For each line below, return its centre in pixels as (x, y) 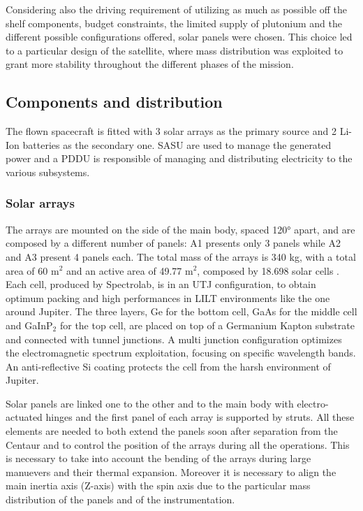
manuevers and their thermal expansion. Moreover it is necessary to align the (171, 472)
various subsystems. (48, 172)
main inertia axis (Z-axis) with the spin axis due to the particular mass (158, 485)
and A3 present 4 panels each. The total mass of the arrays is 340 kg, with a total (181, 256)
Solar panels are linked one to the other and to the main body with (150, 403)
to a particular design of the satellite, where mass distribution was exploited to (175, 50)
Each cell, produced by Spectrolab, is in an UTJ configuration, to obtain (161, 284)
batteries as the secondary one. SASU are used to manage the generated (177, 144)
